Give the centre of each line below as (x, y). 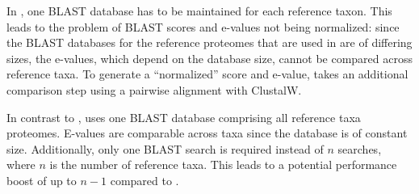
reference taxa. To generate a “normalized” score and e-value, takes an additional (207, 74)
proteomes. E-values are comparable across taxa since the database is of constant (207, 133)
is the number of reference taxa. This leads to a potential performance (223, 164)
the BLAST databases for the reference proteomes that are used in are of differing (209, 42)
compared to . (145, 180)
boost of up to (42, 180)
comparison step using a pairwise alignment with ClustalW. (154, 89)
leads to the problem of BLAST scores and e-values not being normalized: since (203, 26)
